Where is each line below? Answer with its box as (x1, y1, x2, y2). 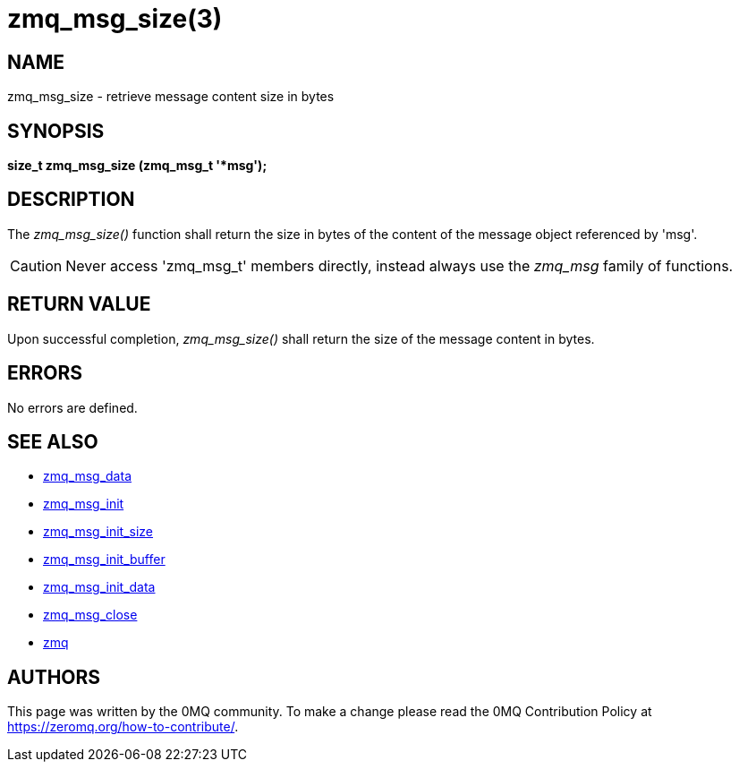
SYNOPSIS (7, 119, 105, 142)
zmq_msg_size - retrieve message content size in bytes (7, 89, 335, 105)
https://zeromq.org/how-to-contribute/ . (7, 719, 239, 735)
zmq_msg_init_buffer (43, 551, 166, 568)
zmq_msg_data (43, 468, 132, 484)
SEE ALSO (7, 430, 98, 453)
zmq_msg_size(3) (7, 4, 223, 34)
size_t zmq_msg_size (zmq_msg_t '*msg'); (7, 158, 268, 174)
